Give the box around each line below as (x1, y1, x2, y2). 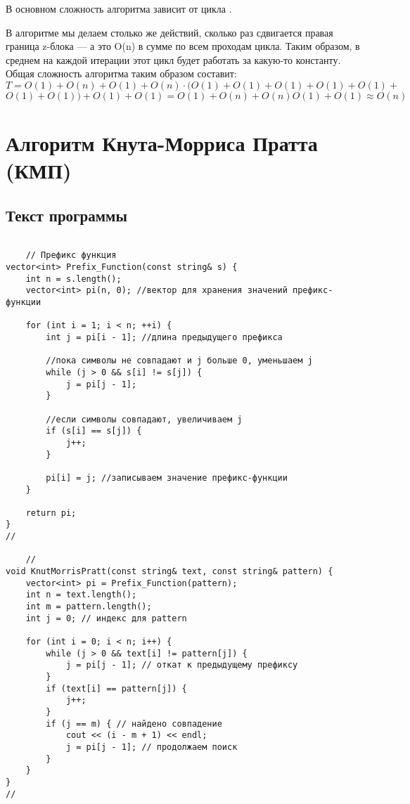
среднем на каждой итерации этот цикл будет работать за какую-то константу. (6, 52, 341, 67)
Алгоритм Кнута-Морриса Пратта (6, 129, 318, 157)
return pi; (25, 507, 77, 518)
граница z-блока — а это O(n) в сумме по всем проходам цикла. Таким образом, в (6, 39, 360, 53)
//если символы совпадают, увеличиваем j (46, 414, 243, 424)
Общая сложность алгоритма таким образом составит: (6, 66, 237, 81)
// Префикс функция (25, 250, 117, 261)
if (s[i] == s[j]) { (46, 426, 142, 436)
